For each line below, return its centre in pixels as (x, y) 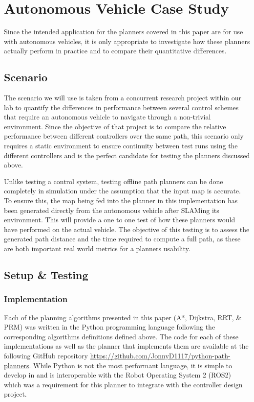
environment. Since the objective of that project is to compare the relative (115, 126)
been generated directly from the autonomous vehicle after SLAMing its (112, 210)
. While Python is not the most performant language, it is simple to (131, 365)
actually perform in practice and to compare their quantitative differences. (115, 51)
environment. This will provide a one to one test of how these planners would (120, 220)
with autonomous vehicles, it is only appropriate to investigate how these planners (127, 41)
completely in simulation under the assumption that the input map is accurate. (122, 191)
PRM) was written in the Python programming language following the (110, 327)
